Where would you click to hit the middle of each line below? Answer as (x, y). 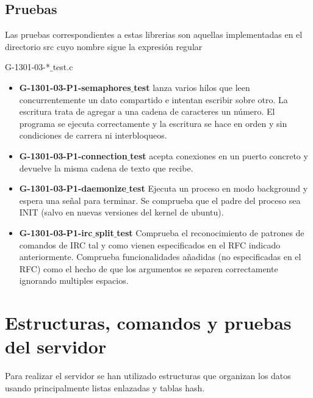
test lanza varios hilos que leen (192, 87)
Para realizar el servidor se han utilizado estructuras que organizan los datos (148, 376)
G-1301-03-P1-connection (73, 155)
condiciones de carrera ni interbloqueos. (93, 135)
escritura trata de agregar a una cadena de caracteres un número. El (147, 111)
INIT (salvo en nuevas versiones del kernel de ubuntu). (121, 212)
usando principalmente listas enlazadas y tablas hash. (105, 387)
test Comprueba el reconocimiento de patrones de (210, 232)
